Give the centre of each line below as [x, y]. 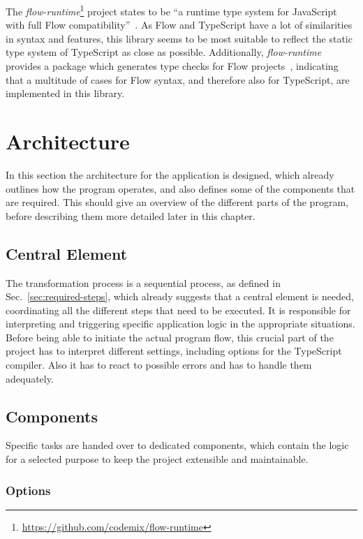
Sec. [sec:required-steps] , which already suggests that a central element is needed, [180, 296]
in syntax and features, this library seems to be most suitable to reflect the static [179, 38]
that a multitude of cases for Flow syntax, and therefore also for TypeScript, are [178, 79]
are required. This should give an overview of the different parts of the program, [177, 202]
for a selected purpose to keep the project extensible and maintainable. [157, 459]
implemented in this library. [65, 93]
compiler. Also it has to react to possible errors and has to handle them [159, 365]
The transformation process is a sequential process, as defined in [143, 282]
